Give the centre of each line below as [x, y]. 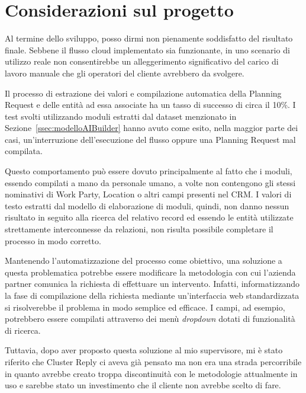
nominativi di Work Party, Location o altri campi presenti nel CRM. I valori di [148, 194]
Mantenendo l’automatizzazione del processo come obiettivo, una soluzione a [144, 261]
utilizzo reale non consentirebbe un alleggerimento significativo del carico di [142, 61]
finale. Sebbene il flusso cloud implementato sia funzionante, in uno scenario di [147, 49]
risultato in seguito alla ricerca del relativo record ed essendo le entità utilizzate [149, 217]
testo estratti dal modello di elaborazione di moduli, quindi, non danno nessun [147, 205]
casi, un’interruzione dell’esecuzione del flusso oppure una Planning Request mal [150, 139]
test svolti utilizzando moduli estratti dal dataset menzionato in [121, 116]
